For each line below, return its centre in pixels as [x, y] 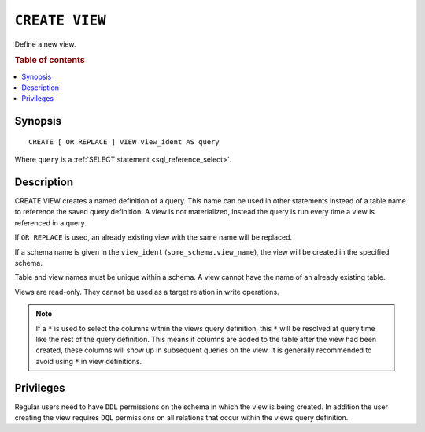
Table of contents [50, 61]
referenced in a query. [50, 223]
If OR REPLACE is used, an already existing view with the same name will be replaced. [153, 237]
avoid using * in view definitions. [89, 361]
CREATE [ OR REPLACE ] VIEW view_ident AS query [124, 142]
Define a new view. [45, 44]
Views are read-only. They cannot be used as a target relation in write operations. [147, 292]
